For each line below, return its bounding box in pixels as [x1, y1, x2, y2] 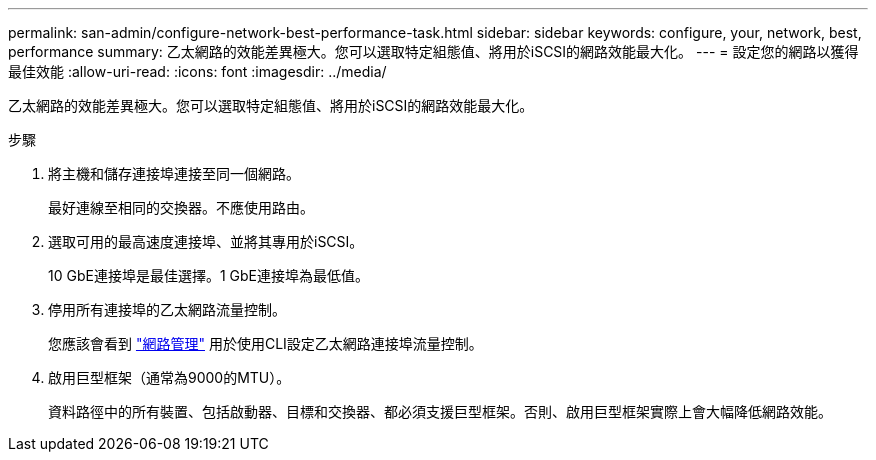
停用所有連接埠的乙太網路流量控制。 [48, 301, 286, 318]
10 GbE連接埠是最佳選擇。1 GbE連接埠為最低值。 [48, 267, 369, 284]
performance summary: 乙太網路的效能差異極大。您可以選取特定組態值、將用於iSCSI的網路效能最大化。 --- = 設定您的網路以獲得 [8, 43, 859, 60]
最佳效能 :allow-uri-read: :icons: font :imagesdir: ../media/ [8, 63, 387, 80]
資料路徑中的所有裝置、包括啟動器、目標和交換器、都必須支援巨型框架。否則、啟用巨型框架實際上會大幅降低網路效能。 [48, 403, 832, 420]
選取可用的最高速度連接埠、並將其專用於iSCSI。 [48, 233, 364, 250]
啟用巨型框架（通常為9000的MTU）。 [48, 369, 291, 386]
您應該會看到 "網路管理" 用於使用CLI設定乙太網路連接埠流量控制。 [48, 335, 483, 352]
